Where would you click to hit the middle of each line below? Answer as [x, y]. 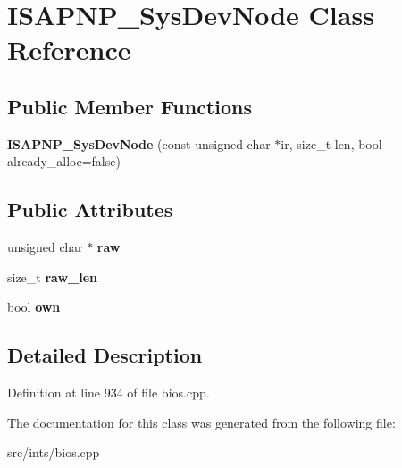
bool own [34, 307]
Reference [69, 50]
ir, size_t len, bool [331, 143]
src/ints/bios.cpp [54, 452]
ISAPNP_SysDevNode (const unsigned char [139, 143]
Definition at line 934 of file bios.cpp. [109, 393]
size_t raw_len [53, 276]
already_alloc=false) [64, 161]
